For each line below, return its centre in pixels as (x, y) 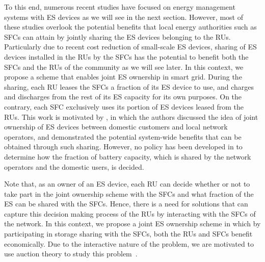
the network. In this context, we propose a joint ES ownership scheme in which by (132, 224)
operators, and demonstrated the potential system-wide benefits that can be (123, 136)
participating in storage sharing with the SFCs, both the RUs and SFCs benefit (128, 234)
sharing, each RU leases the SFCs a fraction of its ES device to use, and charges (129, 86)
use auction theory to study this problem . (71, 254)
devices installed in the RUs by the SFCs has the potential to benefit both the (126, 56)
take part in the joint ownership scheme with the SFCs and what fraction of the (129, 193)
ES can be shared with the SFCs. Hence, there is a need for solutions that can (126, 204)
